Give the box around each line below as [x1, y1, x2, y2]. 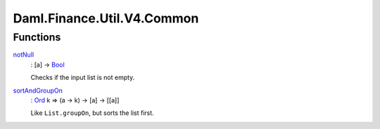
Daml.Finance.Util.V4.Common [13, 11, 199, 26]
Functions [13, 31, 61, 43]
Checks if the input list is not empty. [30, 74, 135, 82]
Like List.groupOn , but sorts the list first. [30, 109, 154, 117]
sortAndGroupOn [13, 86, 63, 95]
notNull [13, 50, 34, 59]
